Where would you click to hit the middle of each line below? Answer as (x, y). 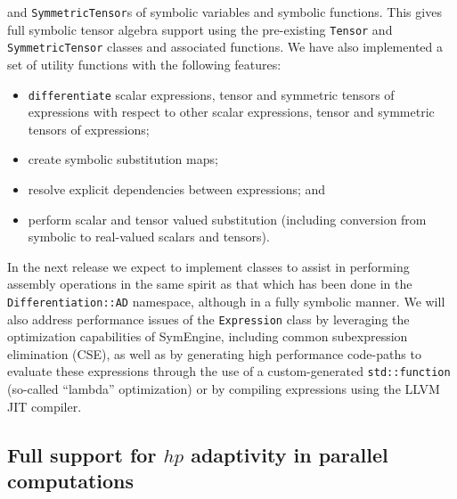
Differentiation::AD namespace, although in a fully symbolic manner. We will (226, 301)
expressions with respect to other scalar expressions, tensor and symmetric (231, 112)
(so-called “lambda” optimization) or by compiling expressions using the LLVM (224, 389)
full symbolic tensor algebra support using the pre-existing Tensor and (200, 29)
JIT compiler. (45, 406)
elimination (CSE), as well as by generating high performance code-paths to (214, 353)
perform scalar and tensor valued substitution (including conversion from (227, 219)
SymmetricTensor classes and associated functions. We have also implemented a (225, 47)
